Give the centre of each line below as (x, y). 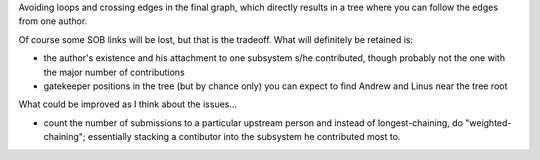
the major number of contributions (114, 72)
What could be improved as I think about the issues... (128, 104)
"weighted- (488, 122)
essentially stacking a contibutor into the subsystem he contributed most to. (244, 137)
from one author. (53, 21)
